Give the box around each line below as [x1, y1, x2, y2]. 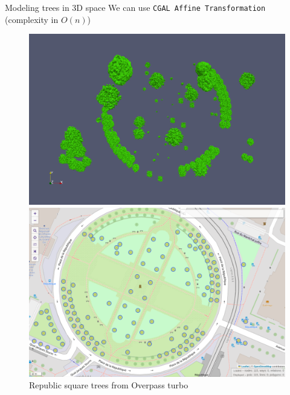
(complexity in [5, 13, 59, 25]
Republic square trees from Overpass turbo [29, 379, 188, 391]
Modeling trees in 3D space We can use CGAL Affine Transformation [5, 1, 266, 13]
